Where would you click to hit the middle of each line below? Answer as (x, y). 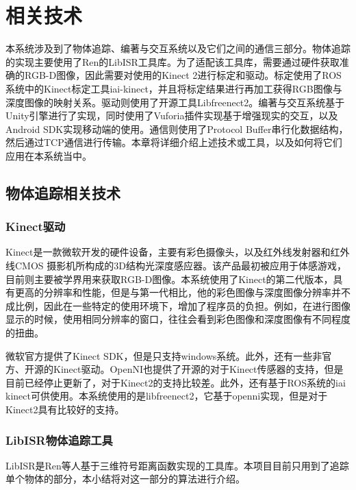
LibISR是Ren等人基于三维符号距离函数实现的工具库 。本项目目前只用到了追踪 (177, 465)
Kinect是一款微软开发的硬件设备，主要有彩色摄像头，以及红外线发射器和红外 (178, 252)
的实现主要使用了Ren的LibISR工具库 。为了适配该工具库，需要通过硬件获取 (173, 61)
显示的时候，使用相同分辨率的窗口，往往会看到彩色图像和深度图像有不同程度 (178, 319)
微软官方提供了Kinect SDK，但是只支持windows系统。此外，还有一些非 (164, 355)
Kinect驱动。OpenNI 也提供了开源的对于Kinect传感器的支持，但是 (198, 369)
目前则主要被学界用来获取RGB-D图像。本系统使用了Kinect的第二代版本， (169, 279)
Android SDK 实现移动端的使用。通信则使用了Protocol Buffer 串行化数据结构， (177, 128)
